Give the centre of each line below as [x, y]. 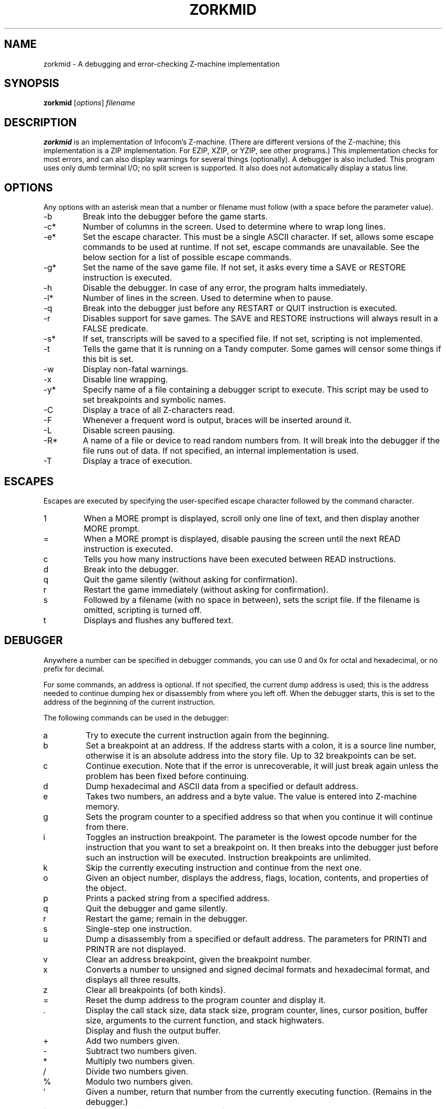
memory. [103, 806]
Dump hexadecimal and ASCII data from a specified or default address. [222, 786]
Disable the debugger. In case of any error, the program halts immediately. [225, 288]
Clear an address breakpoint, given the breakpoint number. [199, 959]
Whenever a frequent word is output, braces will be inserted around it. [217, 420]
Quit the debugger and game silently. [157, 908]
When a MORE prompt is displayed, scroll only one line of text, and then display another [252, 518]
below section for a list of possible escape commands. [187, 257]
